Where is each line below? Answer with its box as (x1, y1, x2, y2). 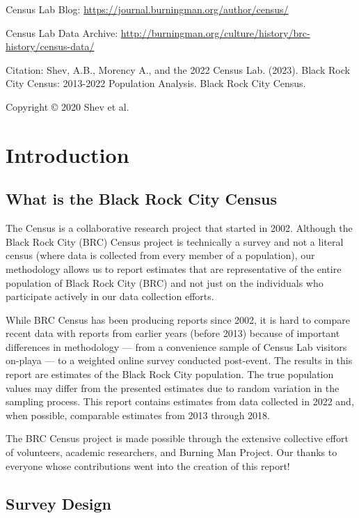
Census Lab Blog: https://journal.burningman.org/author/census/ (6, 2, 289, 16)
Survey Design (6, 492, 112, 514)
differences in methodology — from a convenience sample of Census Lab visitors (6, 339, 347, 354)
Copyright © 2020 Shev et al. (6, 99, 129, 113)
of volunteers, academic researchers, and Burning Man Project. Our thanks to (6, 445, 337, 460)
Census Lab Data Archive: (6, 25, 118, 40)
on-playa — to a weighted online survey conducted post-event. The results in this (6, 353, 353, 368)
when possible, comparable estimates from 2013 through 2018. (6, 407, 270, 422)
